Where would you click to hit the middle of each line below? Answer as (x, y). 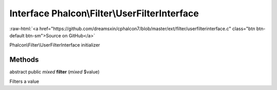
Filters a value (24, 81)
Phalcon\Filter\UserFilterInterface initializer (55, 45)
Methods (24, 60)
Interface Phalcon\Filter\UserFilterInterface (104, 13)
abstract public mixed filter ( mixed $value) (55, 72)
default (17, 35)
